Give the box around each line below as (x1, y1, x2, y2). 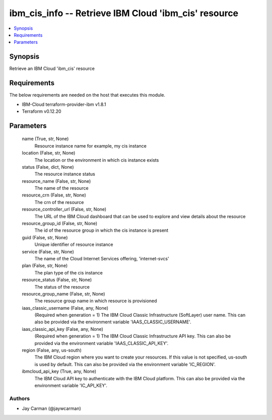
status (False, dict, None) (22, 164, 74, 170)
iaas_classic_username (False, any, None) (22, 305, 108, 311)
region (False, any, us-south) (22, 347, 82, 354)
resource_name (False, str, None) (22, 178, 91, 184)
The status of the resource (34, 284, 90, 290)
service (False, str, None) (22, 248, 74, 254)
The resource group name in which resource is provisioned (34, 298, 157, 304)
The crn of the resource (34, 199, 84, 205)
